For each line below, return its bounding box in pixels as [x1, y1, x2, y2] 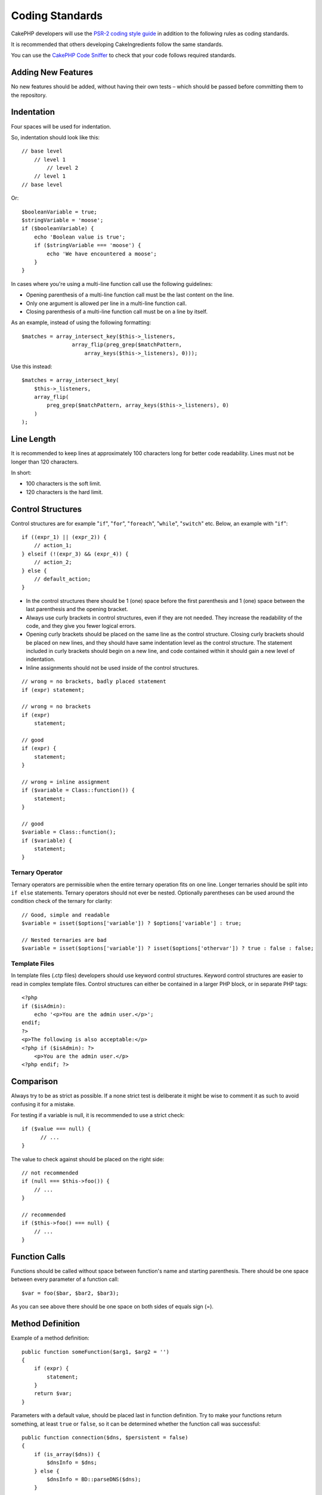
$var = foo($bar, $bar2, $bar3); [21, 1289, 119, 1296]
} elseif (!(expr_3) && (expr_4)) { [21, 550, 129, 557]
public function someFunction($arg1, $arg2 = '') [21, 1348, 170, 1355]
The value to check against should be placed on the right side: [11, 1155, 165, 1163]
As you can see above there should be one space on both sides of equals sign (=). [11, 1303, 214, 1310]
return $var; [33, 1390, 72, 1397]
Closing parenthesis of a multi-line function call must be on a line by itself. [26, 308, 208, 315]
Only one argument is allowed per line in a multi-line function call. [26, 300, 187, 307]
